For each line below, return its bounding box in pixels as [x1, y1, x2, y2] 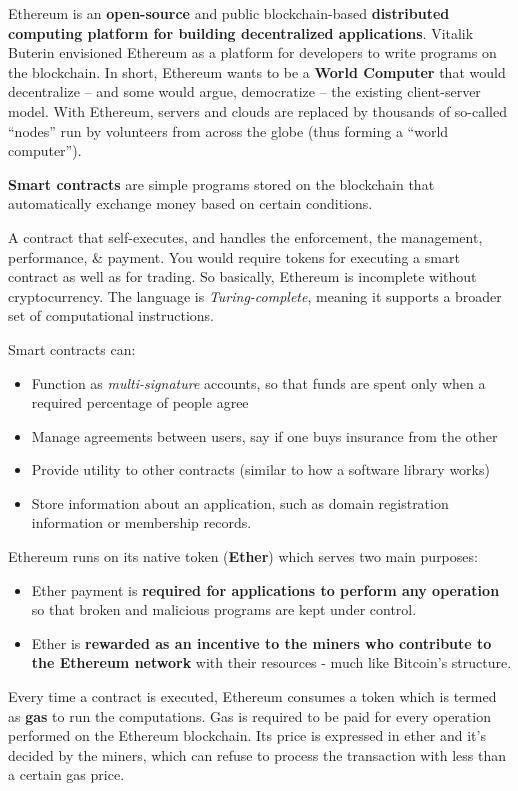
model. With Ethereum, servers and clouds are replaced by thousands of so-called [8, 100, 508, 121]
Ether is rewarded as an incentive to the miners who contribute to [31, 632, 492, 653]
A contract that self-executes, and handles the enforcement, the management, [8, 226, 483, 247]
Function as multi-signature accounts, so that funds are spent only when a [31, 372, 486, 393]
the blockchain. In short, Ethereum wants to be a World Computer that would [8, 61, 506, 82]
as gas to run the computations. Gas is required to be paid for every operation [8, 705, 491, 726]
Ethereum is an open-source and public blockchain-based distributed [8, 3, 450, 23]
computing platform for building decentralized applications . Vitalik [8, 22, 474, 43]
